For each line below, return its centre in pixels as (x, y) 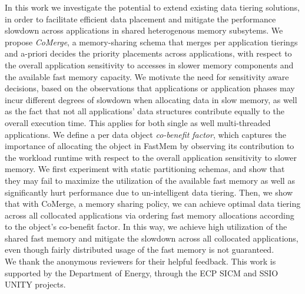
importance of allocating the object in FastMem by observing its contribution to (150, 146)
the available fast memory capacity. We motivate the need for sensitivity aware (147, 76)
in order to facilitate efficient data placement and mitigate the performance (140, 19)
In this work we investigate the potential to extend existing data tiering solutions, (152, 7)
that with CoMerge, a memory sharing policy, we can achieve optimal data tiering (153, 204)
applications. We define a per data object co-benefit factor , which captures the (146, 134)
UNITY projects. (35, 284)
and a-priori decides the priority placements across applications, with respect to (148, 53)
